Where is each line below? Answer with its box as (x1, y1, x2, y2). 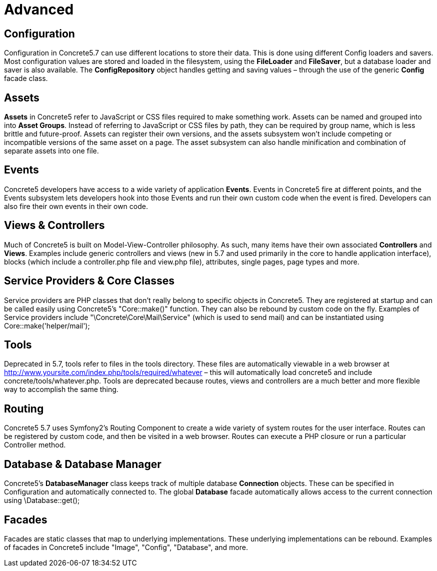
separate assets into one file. (4, 146, 99, 155)
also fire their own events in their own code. (4, 201, 148, 210)
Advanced (4, 1, 74, 18)
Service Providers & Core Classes (4, 274, 174, 287)
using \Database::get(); (4, 496, 80, 505)
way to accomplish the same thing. (4, 385, 118, 394)
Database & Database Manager (4, 457, 161, 470)
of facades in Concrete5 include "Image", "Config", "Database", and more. (4, 542, 248, 551)
